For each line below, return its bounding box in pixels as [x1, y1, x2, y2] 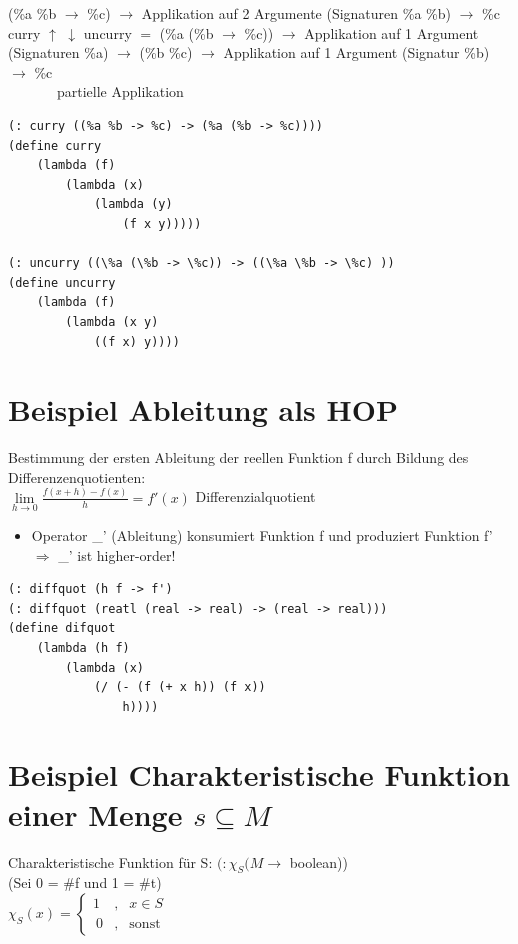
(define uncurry [8, 275, 116, 290]
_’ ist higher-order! [58, 544, 176, 565]
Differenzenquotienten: [8, 466, 146, 487]
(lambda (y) [93, 197, 173, 212]
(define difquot [8, 621, 116, 636]
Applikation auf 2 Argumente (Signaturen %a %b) [141, 3, 451, 23]
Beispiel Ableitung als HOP [8, 389, 398, 430]
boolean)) [289, 851, 348, 872]
